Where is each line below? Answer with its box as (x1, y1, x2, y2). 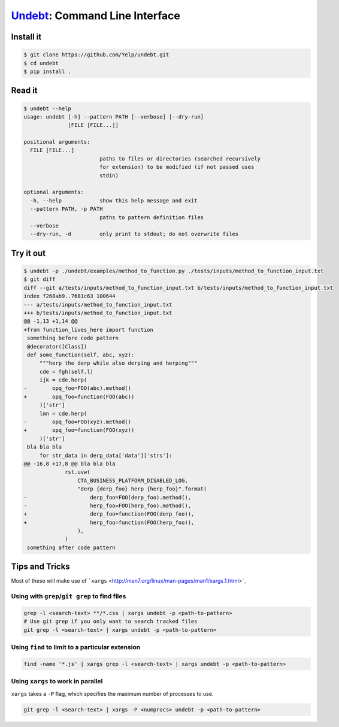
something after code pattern (27, 544, 116, 551)
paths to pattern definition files (99, 214, 204, 221)
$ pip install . (23, 68, 72, 75)
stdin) (99, 172, 119, 179)
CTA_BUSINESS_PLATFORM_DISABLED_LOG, (77, 477, 188, 484)
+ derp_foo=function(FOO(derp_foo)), (23, 511, 195, 517)
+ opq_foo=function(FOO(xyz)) (23, 427, 135, 434)
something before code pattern (27, 335, 119, 341)
